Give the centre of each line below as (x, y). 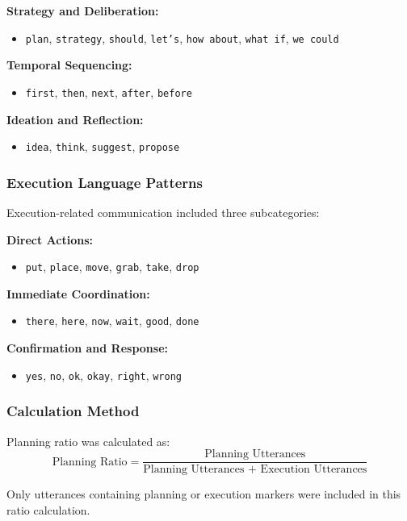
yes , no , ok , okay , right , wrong (103, 375)
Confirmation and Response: (88, 348)
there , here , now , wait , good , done (112, 321)
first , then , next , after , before (109, 92)
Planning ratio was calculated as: (88, 441)
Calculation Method (73, 411)
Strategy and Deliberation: (83, 10)
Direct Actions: (50, 239)
